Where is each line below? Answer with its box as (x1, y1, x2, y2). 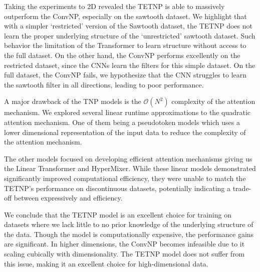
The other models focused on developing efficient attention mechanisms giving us (4, 153, 252, 163)
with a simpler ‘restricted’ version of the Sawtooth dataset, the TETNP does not (4, 20, 252, 31)
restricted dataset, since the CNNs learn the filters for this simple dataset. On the (4, 59, 255, 70)
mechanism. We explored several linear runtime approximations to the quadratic (4, 107, 251, 117)
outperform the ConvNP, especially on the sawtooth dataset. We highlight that (4, 10, 247, 21)
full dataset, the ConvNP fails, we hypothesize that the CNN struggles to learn (4, 69, 247, 80)
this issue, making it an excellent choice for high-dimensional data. (4, 258, 208, 268)
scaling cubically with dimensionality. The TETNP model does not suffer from (4, 248, 245, 259)
